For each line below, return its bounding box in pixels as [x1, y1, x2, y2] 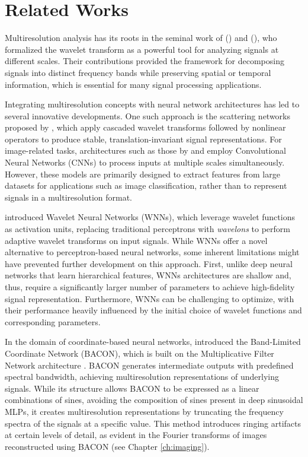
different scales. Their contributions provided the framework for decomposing [5, 55, 284, 67]
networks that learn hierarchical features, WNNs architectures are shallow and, [5, 269, 291, 281]
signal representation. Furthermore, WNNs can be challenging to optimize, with [5, 292, 294, 304]
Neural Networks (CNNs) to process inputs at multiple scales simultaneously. [5, 156, 285, 169]
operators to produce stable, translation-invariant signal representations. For [5, 132, 282, 145]
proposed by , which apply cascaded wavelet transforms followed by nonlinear [5, 121, 286, 134]
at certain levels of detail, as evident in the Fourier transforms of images [5, 429, 267, 441]
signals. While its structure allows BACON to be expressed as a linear [5, 382, 259, 394]
